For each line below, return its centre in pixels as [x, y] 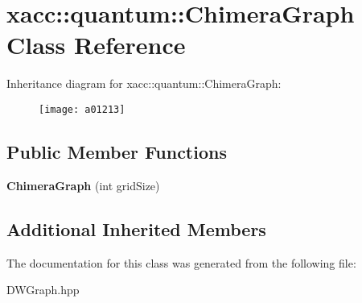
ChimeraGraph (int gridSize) [83, 185]
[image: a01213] [82, 109]
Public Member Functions [117, 151]
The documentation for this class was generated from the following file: [181, 262]
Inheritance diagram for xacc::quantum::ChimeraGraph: [144, 83]
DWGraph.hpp [43, 290]
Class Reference [96, 45]
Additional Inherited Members [136, 228]
